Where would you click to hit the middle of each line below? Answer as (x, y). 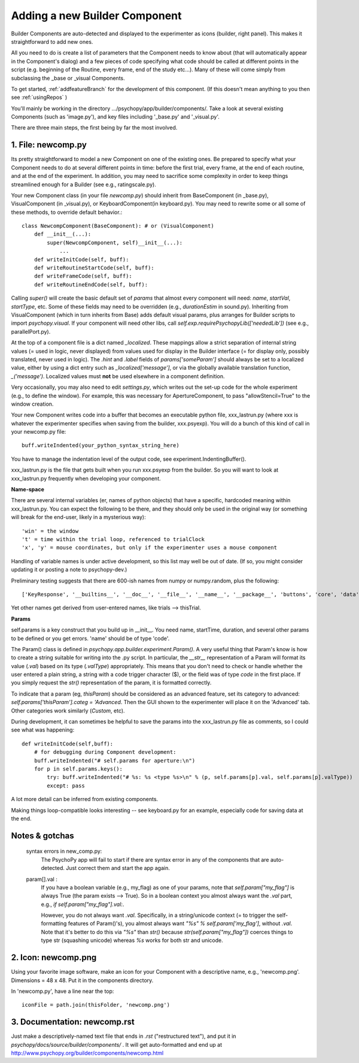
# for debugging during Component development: (105, 752)
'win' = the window (50, 531)
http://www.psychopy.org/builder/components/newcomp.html (87, 1053)
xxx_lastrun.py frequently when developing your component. (86, 478)
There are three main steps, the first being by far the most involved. (94, 128)
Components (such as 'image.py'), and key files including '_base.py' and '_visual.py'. (115, 117)
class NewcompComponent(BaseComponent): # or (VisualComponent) (118, 226)
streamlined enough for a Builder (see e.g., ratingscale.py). (84, 184)
